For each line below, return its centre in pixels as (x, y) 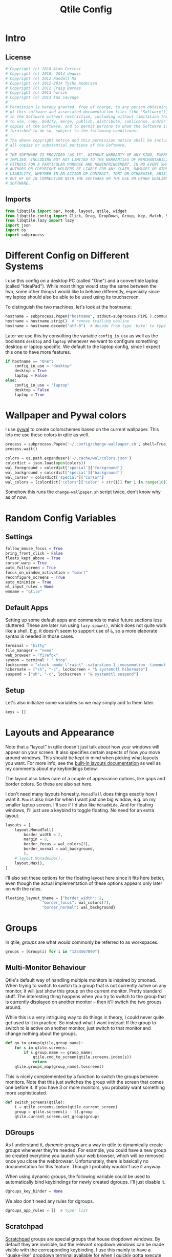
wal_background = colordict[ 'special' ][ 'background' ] (64, 473)
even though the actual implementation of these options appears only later (84, 883)
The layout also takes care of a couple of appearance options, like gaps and (85, 778)
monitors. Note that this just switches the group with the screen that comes (84, 1082)
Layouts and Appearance (60, 733)
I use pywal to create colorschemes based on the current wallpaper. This (82, 430)
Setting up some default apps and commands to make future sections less (84, 620)
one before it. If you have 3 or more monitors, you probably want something (85, 1087)
